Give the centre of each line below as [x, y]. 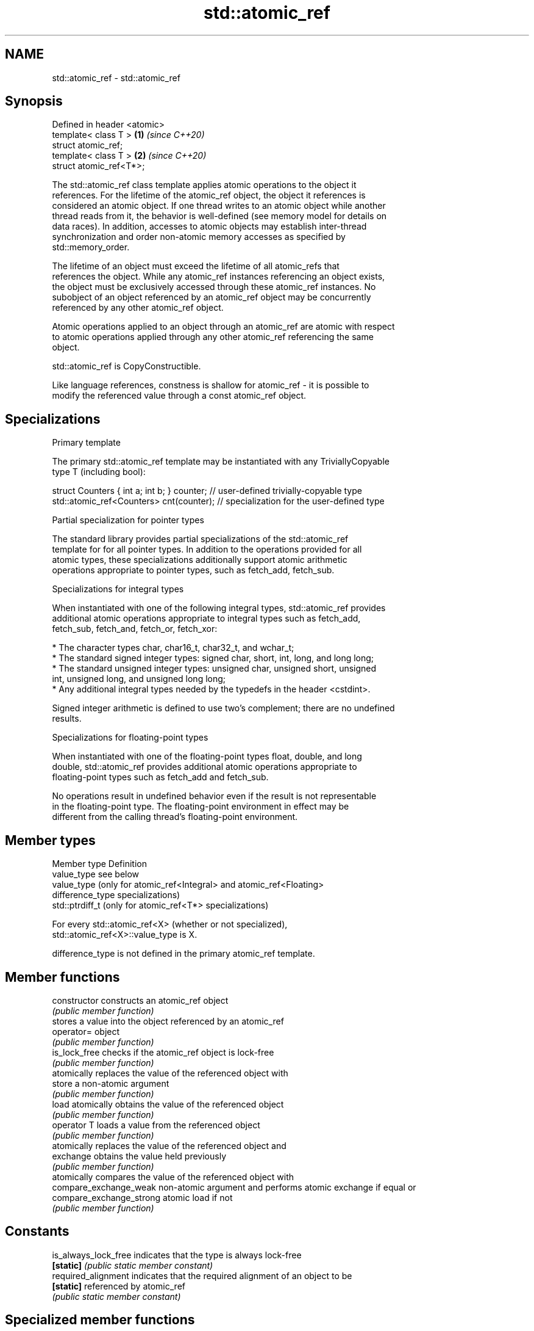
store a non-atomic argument [111, 1083]
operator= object [86, 1031]
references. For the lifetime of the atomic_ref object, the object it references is [209, 195]
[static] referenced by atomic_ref [119, 1286]
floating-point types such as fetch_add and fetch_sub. [160, 777]
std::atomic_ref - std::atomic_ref [116, 78]
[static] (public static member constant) [133, 1265]
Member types [50, 840]
